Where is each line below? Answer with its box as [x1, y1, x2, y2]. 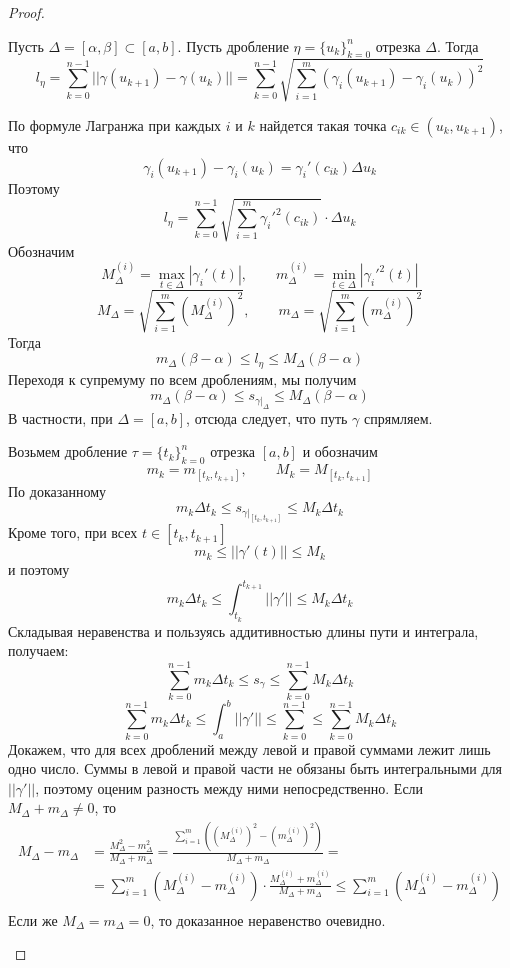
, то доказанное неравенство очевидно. [150, 909, 386, 930]
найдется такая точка [259, 114, 387, 135]
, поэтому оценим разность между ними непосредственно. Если [35, 777, 424, 798]
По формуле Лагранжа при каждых [8, 114, 222, 135]
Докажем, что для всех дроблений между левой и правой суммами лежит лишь [8, 738, 491, 759]
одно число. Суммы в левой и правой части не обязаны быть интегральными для [8, 758, 502, 779]
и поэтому [8, 559, 70, 580]
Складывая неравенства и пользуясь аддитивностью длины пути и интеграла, [8, 620, 479, 641]
